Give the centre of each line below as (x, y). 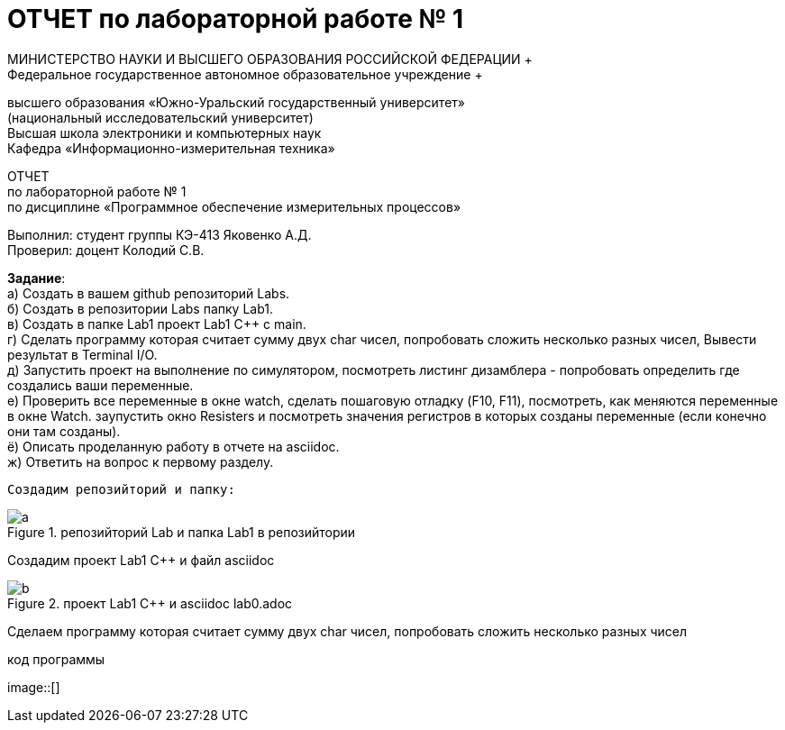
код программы (56, 659)
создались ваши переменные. (100, 385)
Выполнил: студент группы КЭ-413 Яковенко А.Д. (160, 234)
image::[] (34, 687)
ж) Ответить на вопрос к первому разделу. (141, 461)
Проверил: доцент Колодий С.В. (106, 250)
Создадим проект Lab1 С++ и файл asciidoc (141, 560)
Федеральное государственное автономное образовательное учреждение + (245, 74)
